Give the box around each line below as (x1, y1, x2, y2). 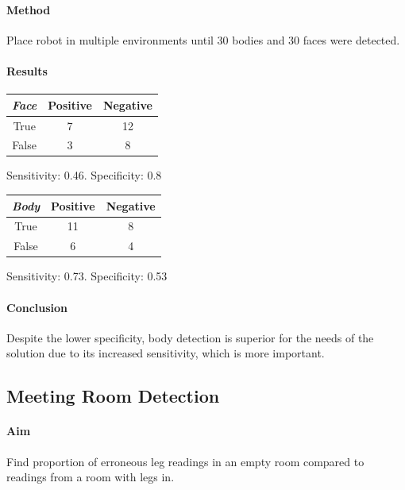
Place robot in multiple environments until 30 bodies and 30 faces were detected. (6, 31, 400, 48)
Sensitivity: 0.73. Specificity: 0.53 (6, 268, 168, 284)
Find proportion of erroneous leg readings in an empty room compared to (6, 453, 364, 469)
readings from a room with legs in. (6, 469, 175, 485)
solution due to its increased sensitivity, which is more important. (6, 345, 325, 361)
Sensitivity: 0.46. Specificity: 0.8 (6, 167, 162, 183)
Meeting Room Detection (6, 384, 220, 408)
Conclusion (6, 299, 68, 315)
